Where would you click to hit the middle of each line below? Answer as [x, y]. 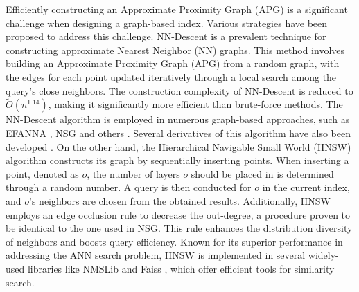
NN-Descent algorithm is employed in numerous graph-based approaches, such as [178, 119]
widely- [323, 255]
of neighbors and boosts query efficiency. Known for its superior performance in [174, 241]
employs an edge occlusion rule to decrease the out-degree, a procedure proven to [178, 214]
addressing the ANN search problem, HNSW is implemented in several [156, 255]
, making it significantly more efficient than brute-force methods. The [195, 104]
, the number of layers [133, 173]
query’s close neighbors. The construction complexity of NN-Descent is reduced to [179, 90]
